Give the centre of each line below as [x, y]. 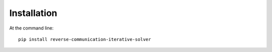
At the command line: [31, 28]
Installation [33, 13]
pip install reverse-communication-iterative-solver [85, 39]
